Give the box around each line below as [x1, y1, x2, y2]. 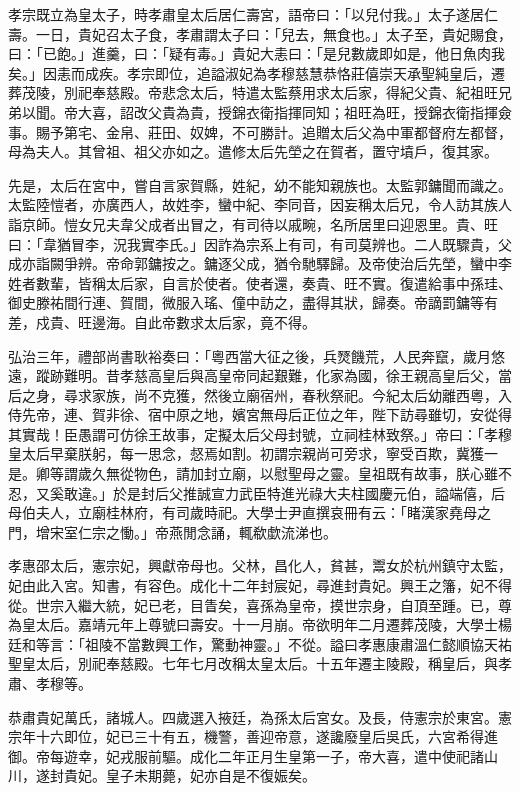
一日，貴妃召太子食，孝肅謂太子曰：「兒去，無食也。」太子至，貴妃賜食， [35, 23, 512, 44]
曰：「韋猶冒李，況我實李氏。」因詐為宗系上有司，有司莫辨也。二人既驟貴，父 [8, 233, 512, 254]
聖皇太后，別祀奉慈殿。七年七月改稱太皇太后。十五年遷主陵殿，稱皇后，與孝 [8, 653, 512, 674]
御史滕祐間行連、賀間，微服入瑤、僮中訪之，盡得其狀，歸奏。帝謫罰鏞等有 [8, 292, 498, 313]
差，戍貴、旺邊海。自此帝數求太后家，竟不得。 [8, 311, 316, 332]
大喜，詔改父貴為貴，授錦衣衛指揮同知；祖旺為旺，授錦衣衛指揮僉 [77, 101, 512, 122]
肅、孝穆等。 [8, 673, 92, 693]
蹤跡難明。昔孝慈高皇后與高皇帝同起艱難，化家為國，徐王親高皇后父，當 [35, 365, 512, 386]
